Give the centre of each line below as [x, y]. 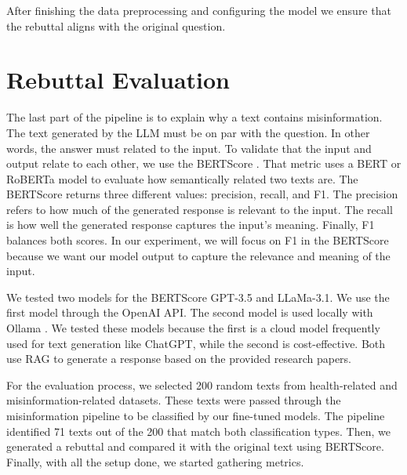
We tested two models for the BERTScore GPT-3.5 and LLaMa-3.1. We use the [198, 297]
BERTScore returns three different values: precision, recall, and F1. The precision [202, 194]
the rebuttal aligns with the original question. [116, 25]
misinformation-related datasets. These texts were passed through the [174, 400]
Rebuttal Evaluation [118, 80]
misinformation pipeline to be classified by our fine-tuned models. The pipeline [196, 415]
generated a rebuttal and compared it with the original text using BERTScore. [195, 446]
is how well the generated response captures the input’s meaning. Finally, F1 [191, 225]
